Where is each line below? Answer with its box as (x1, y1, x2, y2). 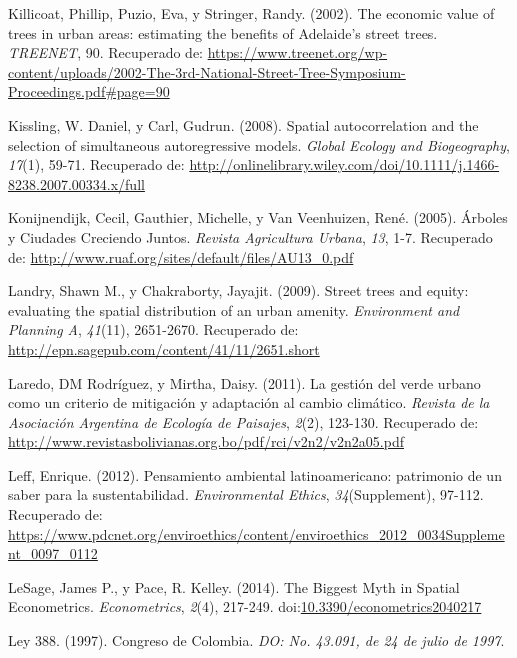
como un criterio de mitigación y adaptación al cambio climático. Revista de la (8, 392, 490, 413)
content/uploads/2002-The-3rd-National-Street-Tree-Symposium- (8, 61, 406, 82)
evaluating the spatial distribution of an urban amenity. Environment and (8, 299, 460, 320)
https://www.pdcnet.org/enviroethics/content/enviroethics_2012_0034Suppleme (8, 523, 505, 544)
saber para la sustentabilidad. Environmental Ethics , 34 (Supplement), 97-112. (8, 484, 484, 505)
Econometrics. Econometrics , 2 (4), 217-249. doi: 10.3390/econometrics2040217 (8, 596, 482, 617)
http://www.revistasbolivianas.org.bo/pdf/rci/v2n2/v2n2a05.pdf (8, 431, 404, 452)
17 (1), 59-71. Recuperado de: (8, 154, 185, 175)
